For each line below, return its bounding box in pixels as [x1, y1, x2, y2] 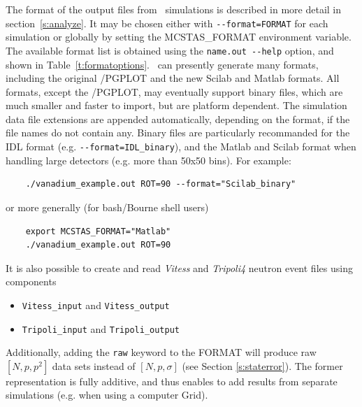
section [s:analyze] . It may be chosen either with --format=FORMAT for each [6, 15, 328, 30]
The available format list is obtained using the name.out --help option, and [6, 43, 334, 57]
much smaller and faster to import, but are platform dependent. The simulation [6, 98, 347, 113]
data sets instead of [52, 358, 136, 373]
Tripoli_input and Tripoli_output [22, 321, 180, 336]
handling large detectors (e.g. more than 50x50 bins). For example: [6, 152, 291, 167]
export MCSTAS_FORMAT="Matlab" [25, 226, 171, 236]
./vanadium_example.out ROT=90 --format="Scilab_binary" [25, 179, 296, 190]
